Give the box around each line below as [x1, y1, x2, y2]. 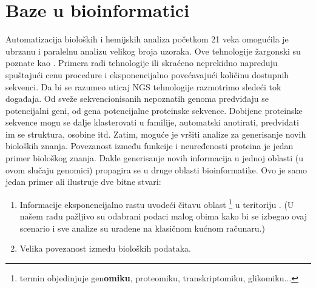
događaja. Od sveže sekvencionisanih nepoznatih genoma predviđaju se [5, 92, 269, 105]
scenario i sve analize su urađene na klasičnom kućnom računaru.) [19, 221, 265, 234]
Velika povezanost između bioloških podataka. [19, 242, 191, 255]
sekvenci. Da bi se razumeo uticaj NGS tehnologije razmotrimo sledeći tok [5, 80, 281, 93]
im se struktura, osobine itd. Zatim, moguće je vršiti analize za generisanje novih [5, 127, 306, 140]
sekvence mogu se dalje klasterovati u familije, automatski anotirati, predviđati [5, 116, 299, 129]
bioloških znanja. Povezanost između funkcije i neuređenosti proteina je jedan [5, 139, 294, 152]
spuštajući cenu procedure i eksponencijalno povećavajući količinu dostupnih [5, 68, 289, 81]
